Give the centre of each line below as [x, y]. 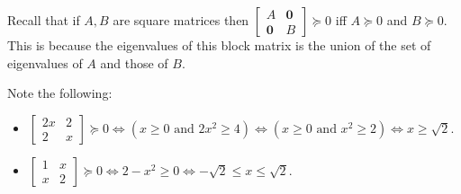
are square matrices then [181, 20]
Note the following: [60, 93]
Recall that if [44, 20]
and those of [134, 62]
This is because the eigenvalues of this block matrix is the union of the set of [219, 45]
